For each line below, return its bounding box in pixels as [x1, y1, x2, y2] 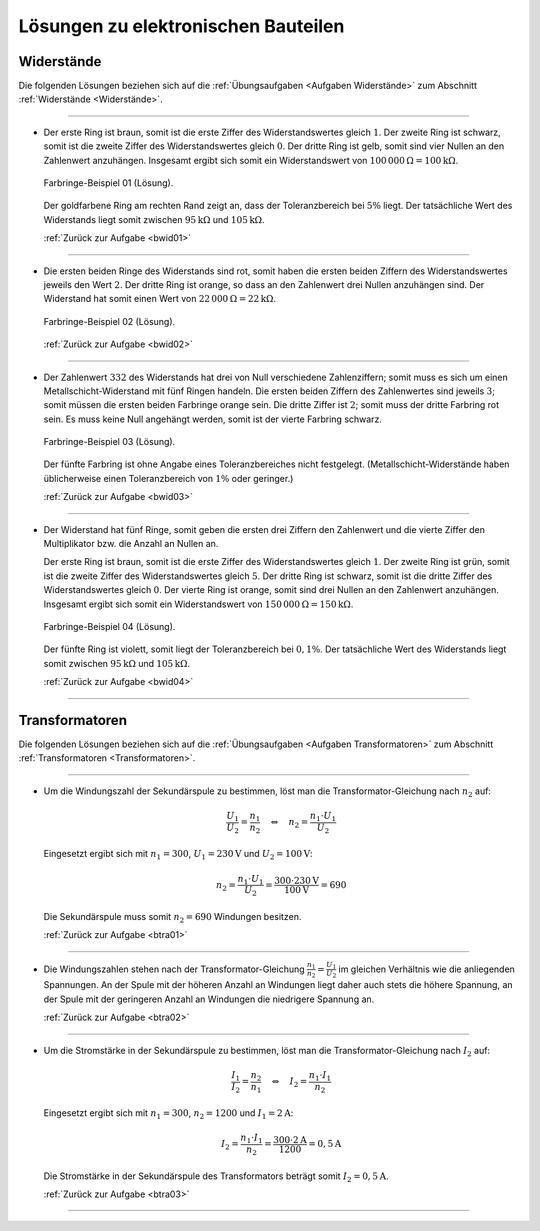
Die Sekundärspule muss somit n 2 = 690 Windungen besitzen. [43, 910, 302, 925]
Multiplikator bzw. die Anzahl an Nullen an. [43, 538, 219, 550]
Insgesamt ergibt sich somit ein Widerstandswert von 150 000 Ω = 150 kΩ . [43, 598, 354, 610]
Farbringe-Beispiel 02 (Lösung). [43, 315, 176, 327]
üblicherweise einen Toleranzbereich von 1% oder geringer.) [43, 472, 294, 484]
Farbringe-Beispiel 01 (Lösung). [43, 177, 174, 189]
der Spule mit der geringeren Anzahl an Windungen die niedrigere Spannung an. [43, 993, 375, 1005]
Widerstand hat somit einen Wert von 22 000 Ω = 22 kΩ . [43, 293, 277, 305]
